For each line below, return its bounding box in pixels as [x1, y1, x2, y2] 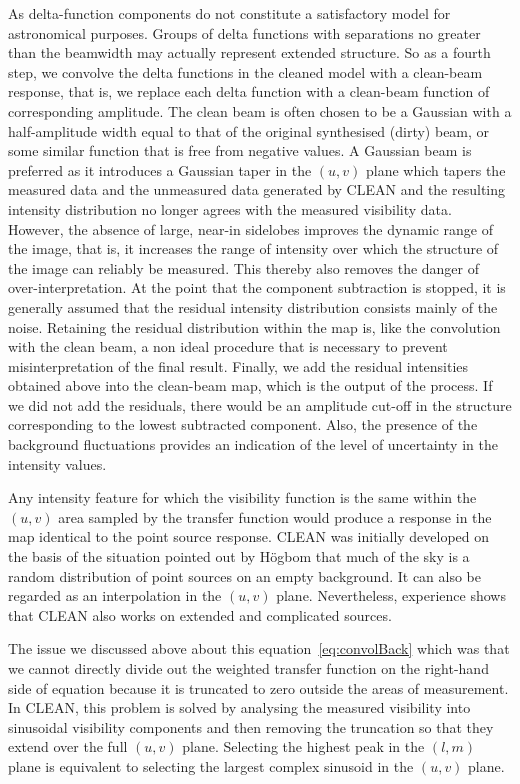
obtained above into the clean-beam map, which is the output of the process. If [8, 375, 493, 396]
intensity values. [8, 453, 107, 474]
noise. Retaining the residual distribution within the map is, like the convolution [8, 316, 501, 337]
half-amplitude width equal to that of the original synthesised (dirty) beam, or [8, 120, 490, 141]
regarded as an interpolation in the [8, 585, 222, 606]
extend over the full [8, 736, 128, 757]
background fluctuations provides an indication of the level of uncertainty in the [8, 434, 498, 455]
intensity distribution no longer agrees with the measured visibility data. [8, 198, 452, 219]
